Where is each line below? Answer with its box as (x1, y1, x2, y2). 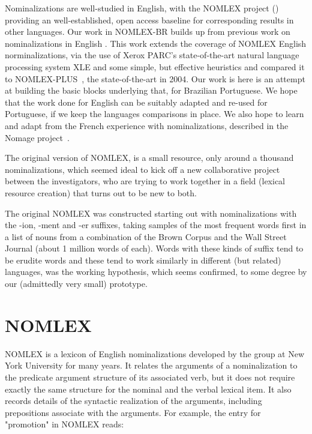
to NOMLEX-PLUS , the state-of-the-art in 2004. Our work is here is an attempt (5, 72, 305, 85)
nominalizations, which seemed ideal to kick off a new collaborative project (5, 163, 280, 175)
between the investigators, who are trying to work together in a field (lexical (5, 175, 285, 187)
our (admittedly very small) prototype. (5, 277, 148, 290)
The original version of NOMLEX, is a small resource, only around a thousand (5, 151, 294, 164)
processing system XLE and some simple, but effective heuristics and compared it (5, 60, 305, 73)
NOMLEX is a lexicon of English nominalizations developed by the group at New (5, 347, 305, 360)
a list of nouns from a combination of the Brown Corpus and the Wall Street (5, 230, 287, 243)
